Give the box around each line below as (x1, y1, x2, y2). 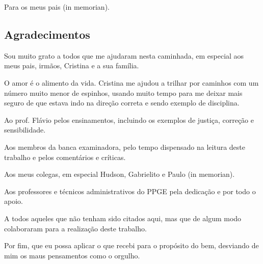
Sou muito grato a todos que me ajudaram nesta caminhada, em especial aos (4, 50, 244, 61)
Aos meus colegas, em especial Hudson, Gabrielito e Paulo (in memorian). (4, 169, 235, 179)
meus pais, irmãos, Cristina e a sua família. (4, 60, 139, 71)
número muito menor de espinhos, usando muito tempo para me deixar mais (4, 87, 243, 98)
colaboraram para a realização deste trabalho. (4, 223, 147, 233)
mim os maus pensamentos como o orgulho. (4, 250, 140, 260)
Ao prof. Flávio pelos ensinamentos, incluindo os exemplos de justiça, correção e (4, 114, 254, 125)
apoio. (4, 196, 23, 206)
